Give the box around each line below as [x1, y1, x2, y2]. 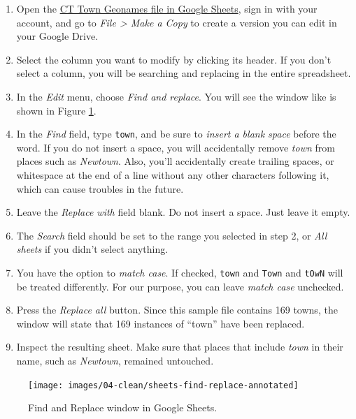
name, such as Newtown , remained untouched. [16, 353, 214, 367]
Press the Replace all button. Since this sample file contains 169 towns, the [16, 302, 338, 317]
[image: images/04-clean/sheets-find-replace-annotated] [28, 380, 299, 390]
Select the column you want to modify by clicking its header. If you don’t [16, 52, 332, 66]
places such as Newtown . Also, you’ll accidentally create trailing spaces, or [16, 154, 334, 168]
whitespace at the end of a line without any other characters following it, [16, 168, 329, 182]
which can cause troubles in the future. [16, 181, 184, 196]
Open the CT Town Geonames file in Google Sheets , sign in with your [16, 1, 318, 15]
